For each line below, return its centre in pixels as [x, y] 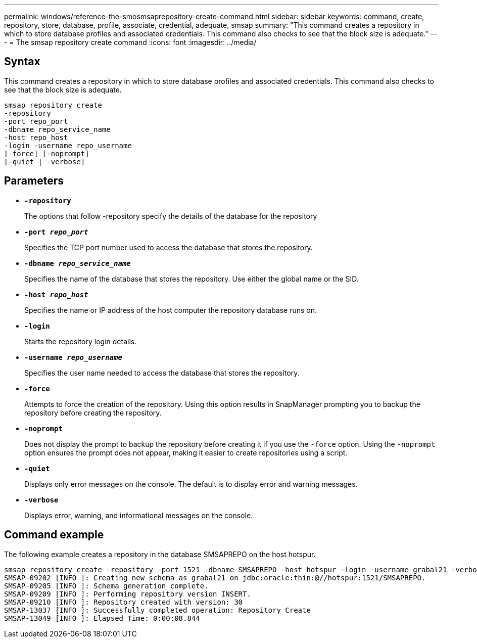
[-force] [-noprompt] [47, 153]
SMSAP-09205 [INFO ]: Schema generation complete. [106, 586]
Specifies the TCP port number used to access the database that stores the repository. [169, 247]
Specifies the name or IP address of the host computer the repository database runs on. [171, 310]
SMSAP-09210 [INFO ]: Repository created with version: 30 [124, 602]
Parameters [34, 181]
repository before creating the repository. [93, 412]
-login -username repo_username [68, 145]
